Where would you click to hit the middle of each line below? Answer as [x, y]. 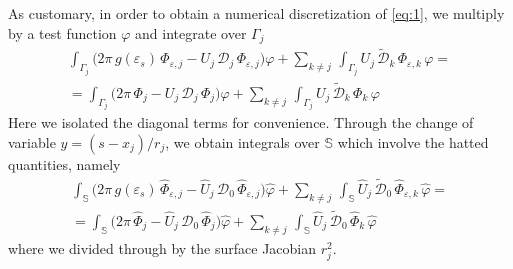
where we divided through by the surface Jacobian [162, 247]
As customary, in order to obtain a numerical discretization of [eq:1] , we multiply [256, 13]
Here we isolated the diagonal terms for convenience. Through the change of [241, 122]
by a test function [62, 32]
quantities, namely [64, 164]
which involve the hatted [413, 142]
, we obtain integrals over [242, 142]
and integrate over [191, 32]
